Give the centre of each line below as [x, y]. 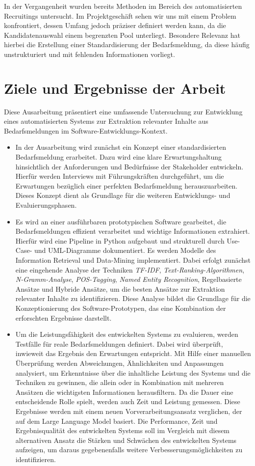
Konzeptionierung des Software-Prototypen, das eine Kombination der [121, 308]
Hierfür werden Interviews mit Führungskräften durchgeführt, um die [120, 176]
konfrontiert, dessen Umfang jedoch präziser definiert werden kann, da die [115, 25]
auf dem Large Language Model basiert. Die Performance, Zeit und [116, 421]
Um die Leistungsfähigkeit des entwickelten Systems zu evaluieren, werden [127, 334]
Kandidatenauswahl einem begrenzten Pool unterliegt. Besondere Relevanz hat [122, 35]
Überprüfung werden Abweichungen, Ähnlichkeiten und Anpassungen [120, 363]
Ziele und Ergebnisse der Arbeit [115, 88]
